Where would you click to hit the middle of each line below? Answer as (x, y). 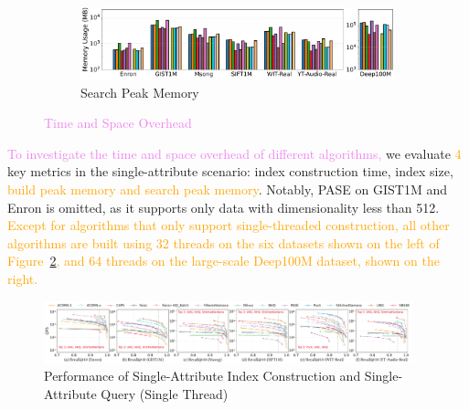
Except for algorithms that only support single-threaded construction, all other (229, 225)
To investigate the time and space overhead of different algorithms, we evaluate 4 (234, 153)
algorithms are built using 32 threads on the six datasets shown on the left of (224, 242)
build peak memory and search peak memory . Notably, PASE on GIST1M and (228, 189)
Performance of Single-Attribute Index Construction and (203, 376)
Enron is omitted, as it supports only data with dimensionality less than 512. (224, 207)
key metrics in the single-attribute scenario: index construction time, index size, (230, 171)
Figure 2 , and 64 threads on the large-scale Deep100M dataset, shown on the (224, 261)
